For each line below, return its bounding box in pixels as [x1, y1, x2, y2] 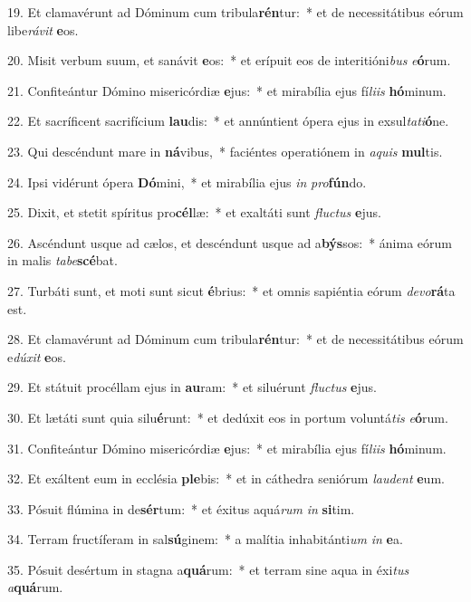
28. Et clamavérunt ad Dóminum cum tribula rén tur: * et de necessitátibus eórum [7, 330, 464, 349]
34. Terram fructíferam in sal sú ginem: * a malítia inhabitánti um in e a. [7, 530, 403, 549]
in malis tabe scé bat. [7, 251, 118, 270]
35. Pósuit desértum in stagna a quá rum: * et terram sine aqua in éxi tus [7, 559, 409, 578]
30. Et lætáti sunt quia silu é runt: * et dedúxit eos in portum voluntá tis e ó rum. [7, 407, 448, 426]
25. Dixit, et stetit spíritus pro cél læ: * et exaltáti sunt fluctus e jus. [7, 203, 381, 222]
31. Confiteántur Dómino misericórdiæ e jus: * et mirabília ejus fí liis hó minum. [7, 438, 447, 457]
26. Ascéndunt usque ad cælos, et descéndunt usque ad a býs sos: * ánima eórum [7, 233, 452, 252]
